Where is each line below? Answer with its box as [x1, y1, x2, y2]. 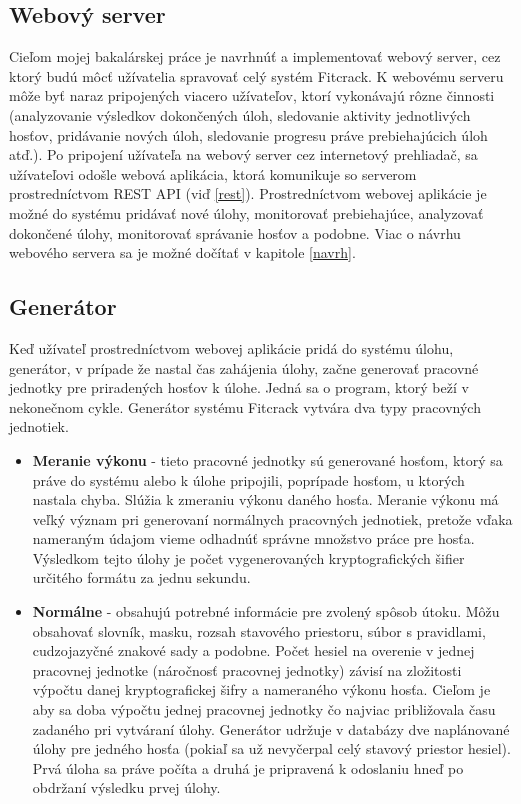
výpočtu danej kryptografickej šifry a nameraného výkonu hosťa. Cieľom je [32, 679, 491, 700]
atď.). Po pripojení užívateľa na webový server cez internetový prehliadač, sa [9, 144, 478, 165]
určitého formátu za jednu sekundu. [32, 567, 251, 588]
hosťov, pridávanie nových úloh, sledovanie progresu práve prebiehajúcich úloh [9, 124, 488, 145]
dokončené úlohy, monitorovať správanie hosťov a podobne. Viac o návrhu [9, 222, 461, 243]
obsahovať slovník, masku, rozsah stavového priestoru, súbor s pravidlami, [32, 620, 486, 641]
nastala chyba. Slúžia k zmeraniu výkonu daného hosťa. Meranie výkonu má [32, 489, 499, 510]
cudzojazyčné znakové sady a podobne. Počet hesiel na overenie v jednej [32, 640, 475, 661]
